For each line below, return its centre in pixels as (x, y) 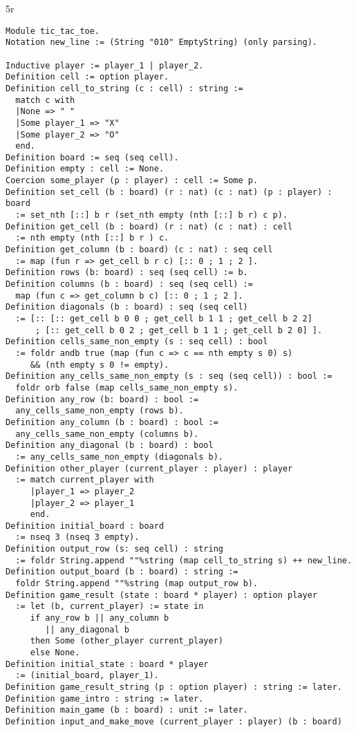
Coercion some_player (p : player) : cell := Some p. (132, 181)
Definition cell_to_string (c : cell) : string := (124, 88)
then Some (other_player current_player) (127, 641)
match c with (45, 100)
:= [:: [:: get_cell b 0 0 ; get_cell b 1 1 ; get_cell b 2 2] (164, 319)
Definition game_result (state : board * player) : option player (162, 595)
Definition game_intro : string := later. (105, 698)
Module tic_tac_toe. (53, 31)
